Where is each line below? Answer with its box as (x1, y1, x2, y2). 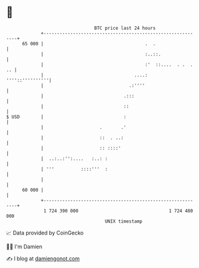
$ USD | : (6, 113, 127, 120)
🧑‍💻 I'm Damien (6, 243, 43, 250)
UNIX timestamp (104, 218, 143, 224)
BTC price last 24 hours (94, 25, 156, 31)
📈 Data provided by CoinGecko (6, 229, 84, 236)
